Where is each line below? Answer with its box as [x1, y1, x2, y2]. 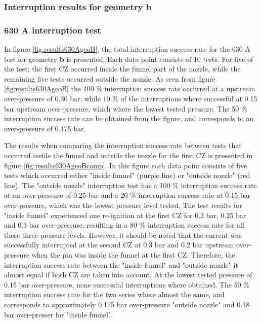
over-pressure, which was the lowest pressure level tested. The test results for [4, 199, 242, 210]
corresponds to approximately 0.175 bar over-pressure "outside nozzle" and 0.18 [4, 299, 250, 309]
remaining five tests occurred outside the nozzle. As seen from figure [4, 73, 215, 84]
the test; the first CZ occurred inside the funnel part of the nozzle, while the [4, 63, 241, 74]
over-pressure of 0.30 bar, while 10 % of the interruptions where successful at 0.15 [4, 93, 257, 104]
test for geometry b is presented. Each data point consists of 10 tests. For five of [4, 53, 253, 64]
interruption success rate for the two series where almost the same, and [4, 289, 225, 300]
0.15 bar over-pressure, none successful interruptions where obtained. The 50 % [4, 279, 249, 290]
